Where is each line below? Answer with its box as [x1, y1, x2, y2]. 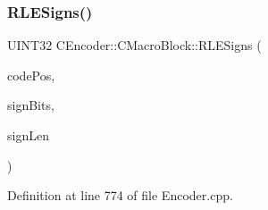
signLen [7, 126, 49, 144]
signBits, [7, 96, 54, 114]
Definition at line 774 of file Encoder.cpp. [7, 186, 233, 205]
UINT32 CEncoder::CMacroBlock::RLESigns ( [7, 36, 262, 55]
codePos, [7, 65, 55, 84]
